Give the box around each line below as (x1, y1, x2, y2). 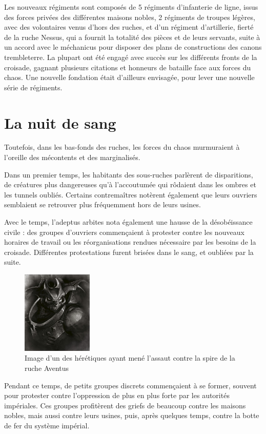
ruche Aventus (25, 362, 69, 373)
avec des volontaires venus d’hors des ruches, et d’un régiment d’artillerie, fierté (4, 22, 254, 32)
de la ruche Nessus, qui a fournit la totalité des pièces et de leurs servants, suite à (4, 31, 260, 42)
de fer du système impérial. (4, 420, 90, 430)
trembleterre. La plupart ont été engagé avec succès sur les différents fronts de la (4, 51, 257, 62)
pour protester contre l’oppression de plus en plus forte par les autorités (4, 390, 230, 401)
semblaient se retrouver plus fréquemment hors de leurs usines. (4, 199, 201, 210)
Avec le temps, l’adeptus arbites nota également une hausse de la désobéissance (4, 216, 253, 227)
